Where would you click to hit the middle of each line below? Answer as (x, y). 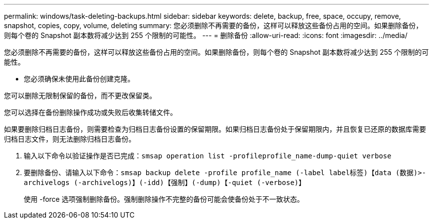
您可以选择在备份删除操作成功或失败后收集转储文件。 (90, 112)
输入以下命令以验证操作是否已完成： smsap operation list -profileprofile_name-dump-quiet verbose (208, 156)
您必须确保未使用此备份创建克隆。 (79, 79)
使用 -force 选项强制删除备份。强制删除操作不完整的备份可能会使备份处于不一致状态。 (164, 199)
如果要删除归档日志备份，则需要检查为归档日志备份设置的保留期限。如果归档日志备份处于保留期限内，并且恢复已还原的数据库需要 (215, 129)
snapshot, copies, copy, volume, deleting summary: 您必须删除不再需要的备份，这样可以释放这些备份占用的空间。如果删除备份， (213, 25)
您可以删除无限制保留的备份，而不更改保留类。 (80, 95)
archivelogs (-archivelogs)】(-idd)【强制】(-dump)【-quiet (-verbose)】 (165, 183)
